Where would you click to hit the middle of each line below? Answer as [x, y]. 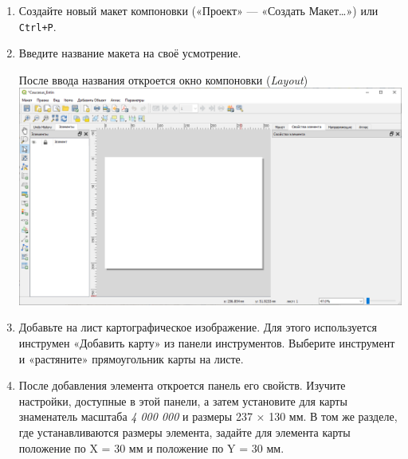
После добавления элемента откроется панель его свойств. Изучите [182, 385]
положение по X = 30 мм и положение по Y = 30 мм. [151, 447]
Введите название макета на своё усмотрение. [130, 53]
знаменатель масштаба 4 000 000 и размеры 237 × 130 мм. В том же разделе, [208, 416]
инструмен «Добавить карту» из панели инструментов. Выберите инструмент [207, 343]
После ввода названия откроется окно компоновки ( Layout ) [163, 79]
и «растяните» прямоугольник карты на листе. [131, 358]
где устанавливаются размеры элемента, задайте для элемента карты [184, 432]
